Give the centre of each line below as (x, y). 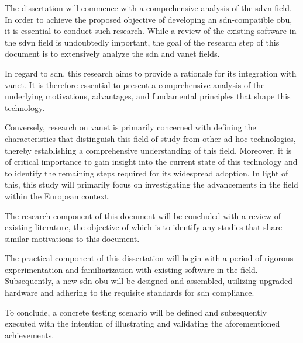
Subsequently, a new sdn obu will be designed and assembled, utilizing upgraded (149, 281)
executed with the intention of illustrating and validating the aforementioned (142, 323)
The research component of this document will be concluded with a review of (143, 215)
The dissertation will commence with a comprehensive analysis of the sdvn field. (148, 8)
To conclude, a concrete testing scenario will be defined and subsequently (136, 312)
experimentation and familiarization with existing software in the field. (131, 269)
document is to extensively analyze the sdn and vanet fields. (112, 53)
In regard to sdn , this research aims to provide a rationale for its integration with (151, 73)
